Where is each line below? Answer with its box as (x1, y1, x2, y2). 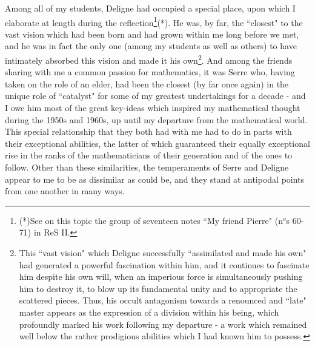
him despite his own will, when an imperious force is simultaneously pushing (19, 270, 303, 283)
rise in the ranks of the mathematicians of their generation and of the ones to (5, 149, 293, 161)
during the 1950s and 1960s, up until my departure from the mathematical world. (5, 113, 308, 126)
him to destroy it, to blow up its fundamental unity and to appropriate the (19, 282, 297, 294)
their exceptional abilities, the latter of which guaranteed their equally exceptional (5, 137, 310, 149)
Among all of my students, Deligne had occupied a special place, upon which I (5, 2, 296, 14)
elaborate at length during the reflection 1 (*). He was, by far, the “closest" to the (5, 14, 303, 29)
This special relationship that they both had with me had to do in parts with (5, 125, 292, 138)
